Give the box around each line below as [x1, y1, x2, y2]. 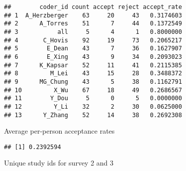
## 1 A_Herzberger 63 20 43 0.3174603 [4, 11, 182, 19]
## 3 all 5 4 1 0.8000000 [4, 28, 182, 35]
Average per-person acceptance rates [4, 126, 115, 136]
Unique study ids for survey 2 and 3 [4, 158, 114, 168]
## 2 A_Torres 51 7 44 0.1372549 [4, 20, 182, 27]
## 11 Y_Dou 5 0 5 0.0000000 [4, 95, 182, 102]
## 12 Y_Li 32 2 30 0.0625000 [4, 103, 182, 110]
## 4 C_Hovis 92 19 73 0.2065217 [4, 36, 182, 44]
